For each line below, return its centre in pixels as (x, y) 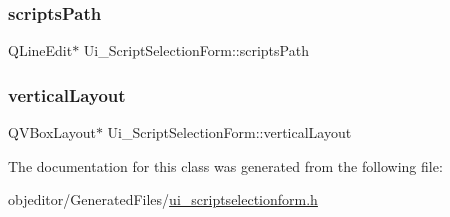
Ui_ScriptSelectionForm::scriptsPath (196, 50)
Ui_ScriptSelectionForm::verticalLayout (229, 132)
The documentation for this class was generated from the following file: (225, 165)
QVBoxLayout (52, 132)
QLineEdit (40, 50)
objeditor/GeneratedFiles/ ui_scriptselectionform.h (163, 199)
